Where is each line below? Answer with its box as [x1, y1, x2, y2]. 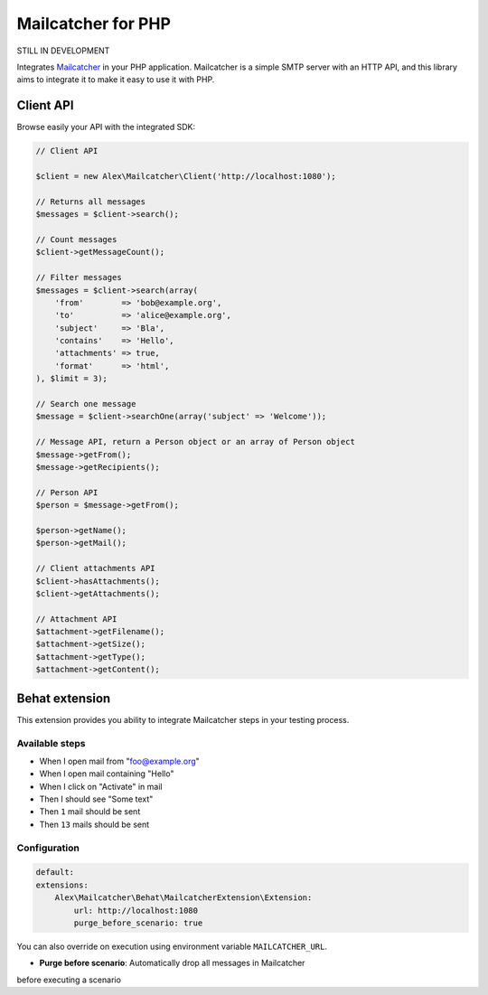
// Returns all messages [35, 196, 146, 207]
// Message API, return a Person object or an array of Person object [35, 436, 356, 447]
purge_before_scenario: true [73, 917, 203, 928]
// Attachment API [35, 614, 117, 624]
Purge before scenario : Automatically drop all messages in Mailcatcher [39, 958, 305, 969]
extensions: [35, 879, 89, 890]
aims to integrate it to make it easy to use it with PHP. [16, 74, 215, 85]
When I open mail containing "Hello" [39, 768, 174, 779]
